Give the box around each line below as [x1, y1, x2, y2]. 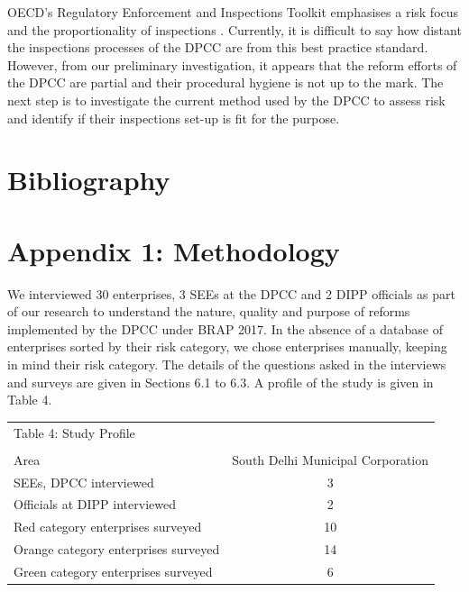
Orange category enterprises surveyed [14, 540, 220, 559]
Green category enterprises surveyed [14, 561, 213, 580]
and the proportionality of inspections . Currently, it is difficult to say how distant [7, 20, 462, 39]
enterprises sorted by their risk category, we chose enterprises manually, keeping [7, 337, 447, 356]
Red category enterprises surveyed [14, 517, 202, 536]
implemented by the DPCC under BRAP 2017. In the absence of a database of [7, 319, 443, 338]
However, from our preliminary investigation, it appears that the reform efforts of [7, 55, 457, 74]
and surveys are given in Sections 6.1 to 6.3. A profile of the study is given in [7, 372, 434, 391]
